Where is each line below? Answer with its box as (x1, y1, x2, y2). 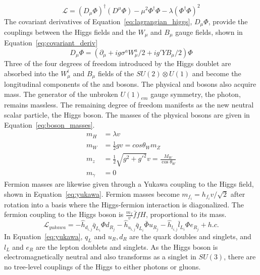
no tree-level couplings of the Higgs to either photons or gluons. (4, 261, 201, 271)
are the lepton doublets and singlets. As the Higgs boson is (35, 241, 218, 252)
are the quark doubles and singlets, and (129, 231, 251, 241)
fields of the (97, 68, 134, 78)
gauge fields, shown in (175, 26, 243, 37)
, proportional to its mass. (145, 209, 227, 219)
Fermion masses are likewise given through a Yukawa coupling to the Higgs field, (4, 179, 254, 189)
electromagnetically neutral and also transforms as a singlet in (4, 251, 196, 262)
